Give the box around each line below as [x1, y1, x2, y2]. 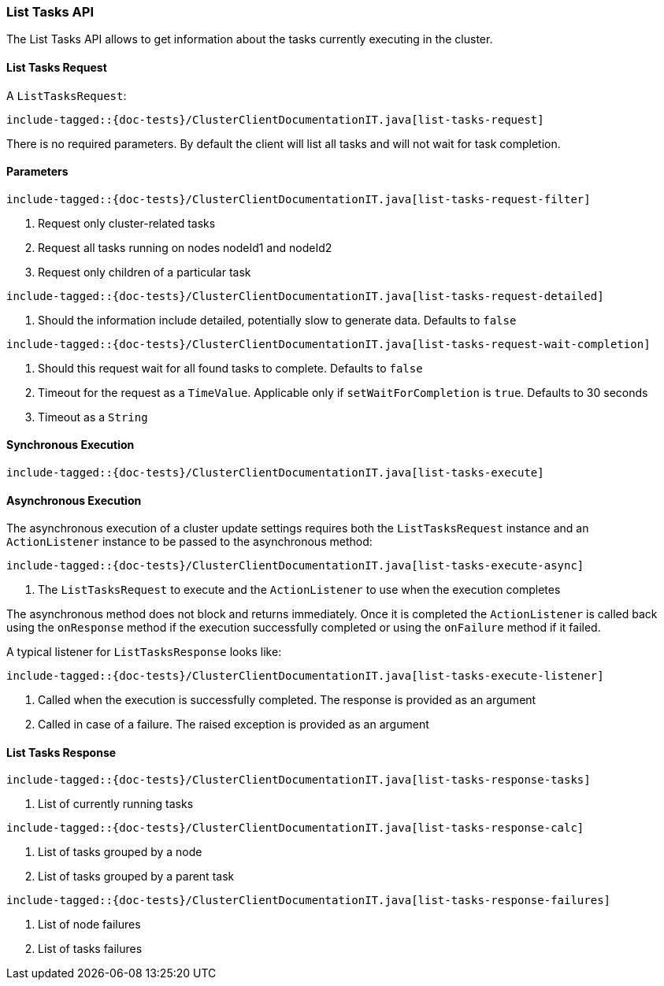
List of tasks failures [38, 942, 143, 956]
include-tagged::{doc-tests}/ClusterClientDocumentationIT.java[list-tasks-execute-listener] [6, 669, 604, 683]
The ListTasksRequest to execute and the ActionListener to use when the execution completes [38, 583, 561, 597]
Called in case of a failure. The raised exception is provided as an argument [38, 717, 429, 732]
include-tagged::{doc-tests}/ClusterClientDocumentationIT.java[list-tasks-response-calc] [6, 821, 584, 835]
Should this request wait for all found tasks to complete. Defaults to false [38, 361, 423, 375]
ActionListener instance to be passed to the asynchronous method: [6, 535, 373, 549]
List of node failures [38, 917, 141, 932]
